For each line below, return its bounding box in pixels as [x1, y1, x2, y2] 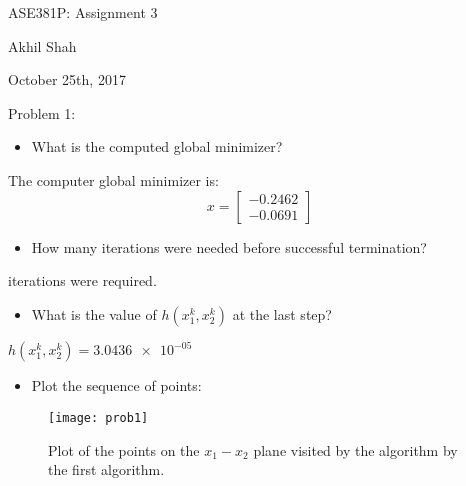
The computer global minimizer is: [8, 169, 219, 190]
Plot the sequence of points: [31, 375, 202, 396]
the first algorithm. [48, 459, 165, 480]
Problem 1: [8, 102, 76, 123]
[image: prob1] [48, 410, 149, 425]
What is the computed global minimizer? [31, 136, 283, 157]
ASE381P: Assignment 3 [8, 2, 158, 22]
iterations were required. [8, 270, 157, 291]
